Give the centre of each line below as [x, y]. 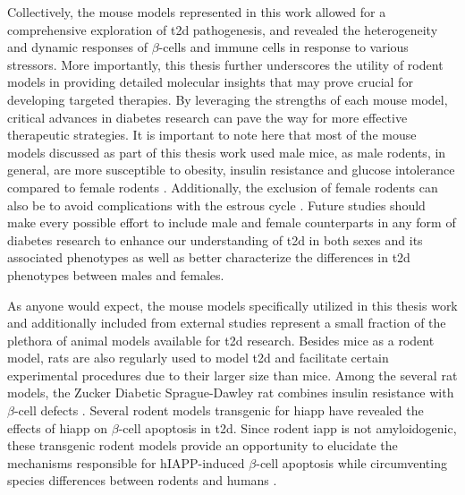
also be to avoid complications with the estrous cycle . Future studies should [216, 205]
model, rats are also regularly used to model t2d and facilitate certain [198, 358]
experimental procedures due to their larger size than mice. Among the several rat [232, 375]
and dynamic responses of [77, 47]
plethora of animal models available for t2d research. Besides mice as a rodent [221, 340]
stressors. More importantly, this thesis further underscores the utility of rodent [225, 64]
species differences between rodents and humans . [142, 480]
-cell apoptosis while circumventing [351, 462]
